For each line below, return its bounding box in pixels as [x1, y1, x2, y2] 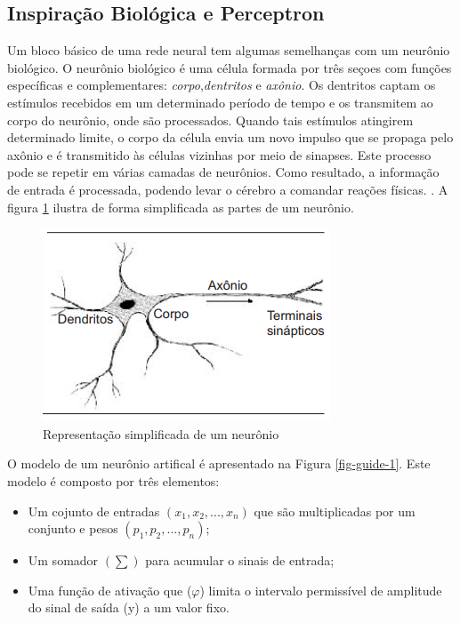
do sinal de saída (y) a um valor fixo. [28, 598, 230, 617]
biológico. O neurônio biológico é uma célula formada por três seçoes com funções [7, 58, 452, 76]
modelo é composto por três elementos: [7, 471, 220, 490]
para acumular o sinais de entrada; [145, 551, 335, 570]
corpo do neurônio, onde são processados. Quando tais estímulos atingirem [7, 110, 414, 129]
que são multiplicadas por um [254, 501, 416, 520]
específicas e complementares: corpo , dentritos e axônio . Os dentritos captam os [7, 76, 436, 94]
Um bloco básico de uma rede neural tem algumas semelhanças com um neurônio [7, 41, 450, 60]
